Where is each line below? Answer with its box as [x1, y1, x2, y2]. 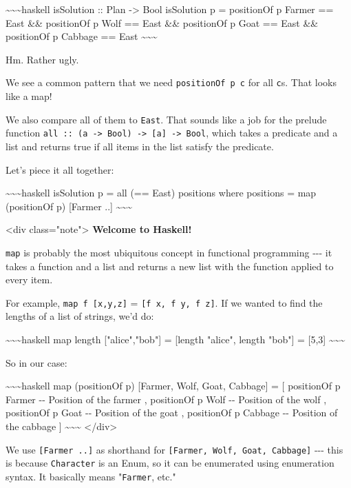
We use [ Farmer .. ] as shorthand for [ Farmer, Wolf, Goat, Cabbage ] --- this [6, 442, 343, 456]
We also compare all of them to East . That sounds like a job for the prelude [6, 112, 327, 126]
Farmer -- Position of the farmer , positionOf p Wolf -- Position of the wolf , [6, 392, 327, 406]
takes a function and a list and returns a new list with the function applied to [6, 258, 334, 273]
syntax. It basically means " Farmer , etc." [6, 469, 176, 483]
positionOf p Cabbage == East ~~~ [6, 29, 158, 43]
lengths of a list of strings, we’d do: [6, 309, 154, 323]
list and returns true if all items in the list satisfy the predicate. [6, 139, 274, 153]
